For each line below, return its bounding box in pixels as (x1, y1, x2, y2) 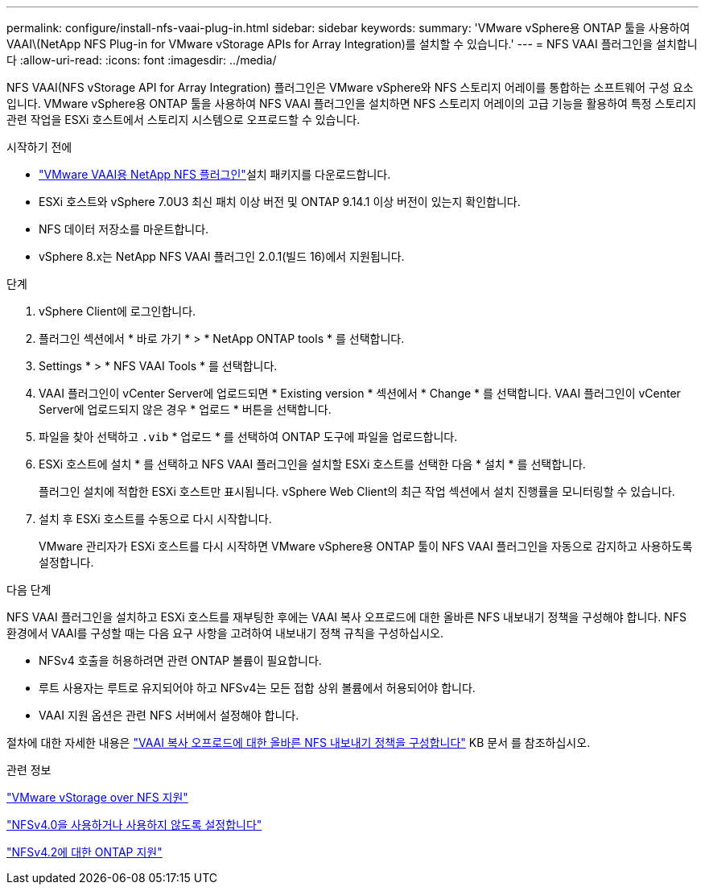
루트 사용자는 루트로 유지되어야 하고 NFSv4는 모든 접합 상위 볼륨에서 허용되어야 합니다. (39, 681, 476, 695)
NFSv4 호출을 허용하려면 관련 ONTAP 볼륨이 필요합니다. (39, 654, 322, 667)
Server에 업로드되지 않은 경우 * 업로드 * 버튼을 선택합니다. (39, 402, 332, 416)
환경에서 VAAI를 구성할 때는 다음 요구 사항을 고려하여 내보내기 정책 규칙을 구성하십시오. (6, 626, 444, 640)
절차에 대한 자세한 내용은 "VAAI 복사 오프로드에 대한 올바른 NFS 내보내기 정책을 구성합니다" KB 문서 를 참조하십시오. (6, 736, 591, 749)
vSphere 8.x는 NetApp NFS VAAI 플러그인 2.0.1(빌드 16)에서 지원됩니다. (39, 250, 405, 263)
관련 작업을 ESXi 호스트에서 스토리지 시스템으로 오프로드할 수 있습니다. (6, 113, 361, 126)
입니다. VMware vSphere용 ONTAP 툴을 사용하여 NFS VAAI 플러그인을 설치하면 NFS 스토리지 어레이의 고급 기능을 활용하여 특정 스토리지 (6, 97, 697, 110)
